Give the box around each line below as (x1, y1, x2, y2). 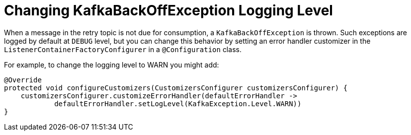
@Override (4, 75, 42, 84)
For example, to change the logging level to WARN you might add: (4, 60, 219, 69)
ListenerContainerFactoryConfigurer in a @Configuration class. (4, 45, 242, 54)
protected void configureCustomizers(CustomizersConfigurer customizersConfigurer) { (4, 83, 348, 92)
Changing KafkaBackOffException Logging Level (4, 2, 333, 19)
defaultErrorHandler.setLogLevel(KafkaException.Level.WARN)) (54, 99, 302, 108)
